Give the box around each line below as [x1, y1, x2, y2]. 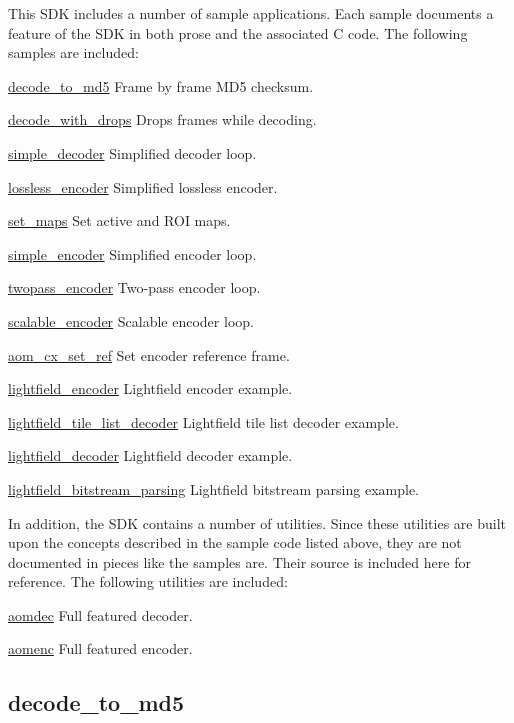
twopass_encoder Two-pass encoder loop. [8, 277, 261, 298]
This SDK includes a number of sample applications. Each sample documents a [8, 3, 494, 23]
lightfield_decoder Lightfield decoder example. [8, 445, 293, 466]
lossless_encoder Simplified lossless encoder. [8, 176, 278, 197]
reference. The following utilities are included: [8, 571, 288, 592]
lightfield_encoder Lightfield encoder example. [8, 378, 293, 399]
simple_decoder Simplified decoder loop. [8, 142, 257, 163]
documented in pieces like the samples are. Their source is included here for [8, 551, 471, 572]
